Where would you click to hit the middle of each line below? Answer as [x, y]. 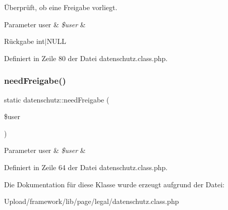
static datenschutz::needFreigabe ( [57, 99]
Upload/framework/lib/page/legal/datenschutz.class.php [92, 201]
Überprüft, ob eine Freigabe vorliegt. [61, 7]
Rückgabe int [24, 41]
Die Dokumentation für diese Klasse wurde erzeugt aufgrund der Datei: [114, 184]
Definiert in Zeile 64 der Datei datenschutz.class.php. [86, 167]
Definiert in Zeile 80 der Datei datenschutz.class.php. [86, 58]
